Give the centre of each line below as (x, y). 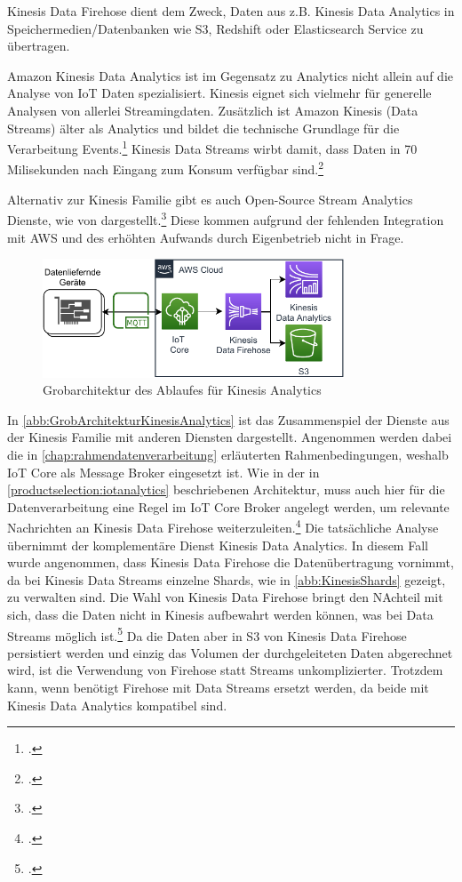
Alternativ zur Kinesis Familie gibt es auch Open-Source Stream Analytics (210, 199)
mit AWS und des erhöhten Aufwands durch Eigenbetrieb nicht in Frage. (206, 237)
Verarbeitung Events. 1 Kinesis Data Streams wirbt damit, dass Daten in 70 (212, 147)
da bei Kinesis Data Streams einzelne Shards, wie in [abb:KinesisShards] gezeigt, (227, 579)
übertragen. (39, 46)
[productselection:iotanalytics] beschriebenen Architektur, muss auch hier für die (226, 489)
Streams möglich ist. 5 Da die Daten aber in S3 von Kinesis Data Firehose (207, 634)
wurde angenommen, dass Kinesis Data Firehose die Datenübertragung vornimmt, (231, 562)
